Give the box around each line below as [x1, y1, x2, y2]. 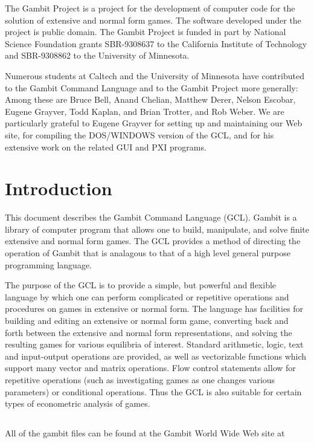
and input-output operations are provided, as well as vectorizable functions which [5, 349, 307, 362]
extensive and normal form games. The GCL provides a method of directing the [5, 234, 301, 247]
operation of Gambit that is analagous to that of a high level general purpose [5, 247, 290, 259]
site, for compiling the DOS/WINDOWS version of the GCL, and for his [5, 128, 274, 141]
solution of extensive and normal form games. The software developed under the [5, 13, 301, 26]
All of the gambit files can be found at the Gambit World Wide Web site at [5, 427, 285, 439]
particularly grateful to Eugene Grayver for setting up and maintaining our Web [5, 117, 303, 129]
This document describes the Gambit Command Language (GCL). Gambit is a [5, 211, 297, 224]
